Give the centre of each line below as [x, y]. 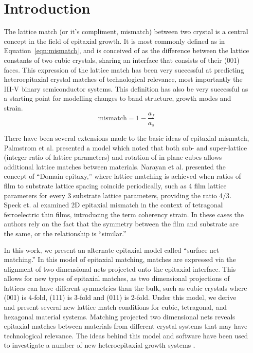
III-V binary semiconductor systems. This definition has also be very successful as [126, 88]
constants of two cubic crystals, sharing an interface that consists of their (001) [122, 60]
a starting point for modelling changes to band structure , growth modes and [117, 98]
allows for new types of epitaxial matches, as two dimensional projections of [117, 278]
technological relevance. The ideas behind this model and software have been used [126, 335]
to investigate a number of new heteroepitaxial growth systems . [99, 345]
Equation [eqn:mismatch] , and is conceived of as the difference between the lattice [126, 50]
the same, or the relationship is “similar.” [65, 233]
